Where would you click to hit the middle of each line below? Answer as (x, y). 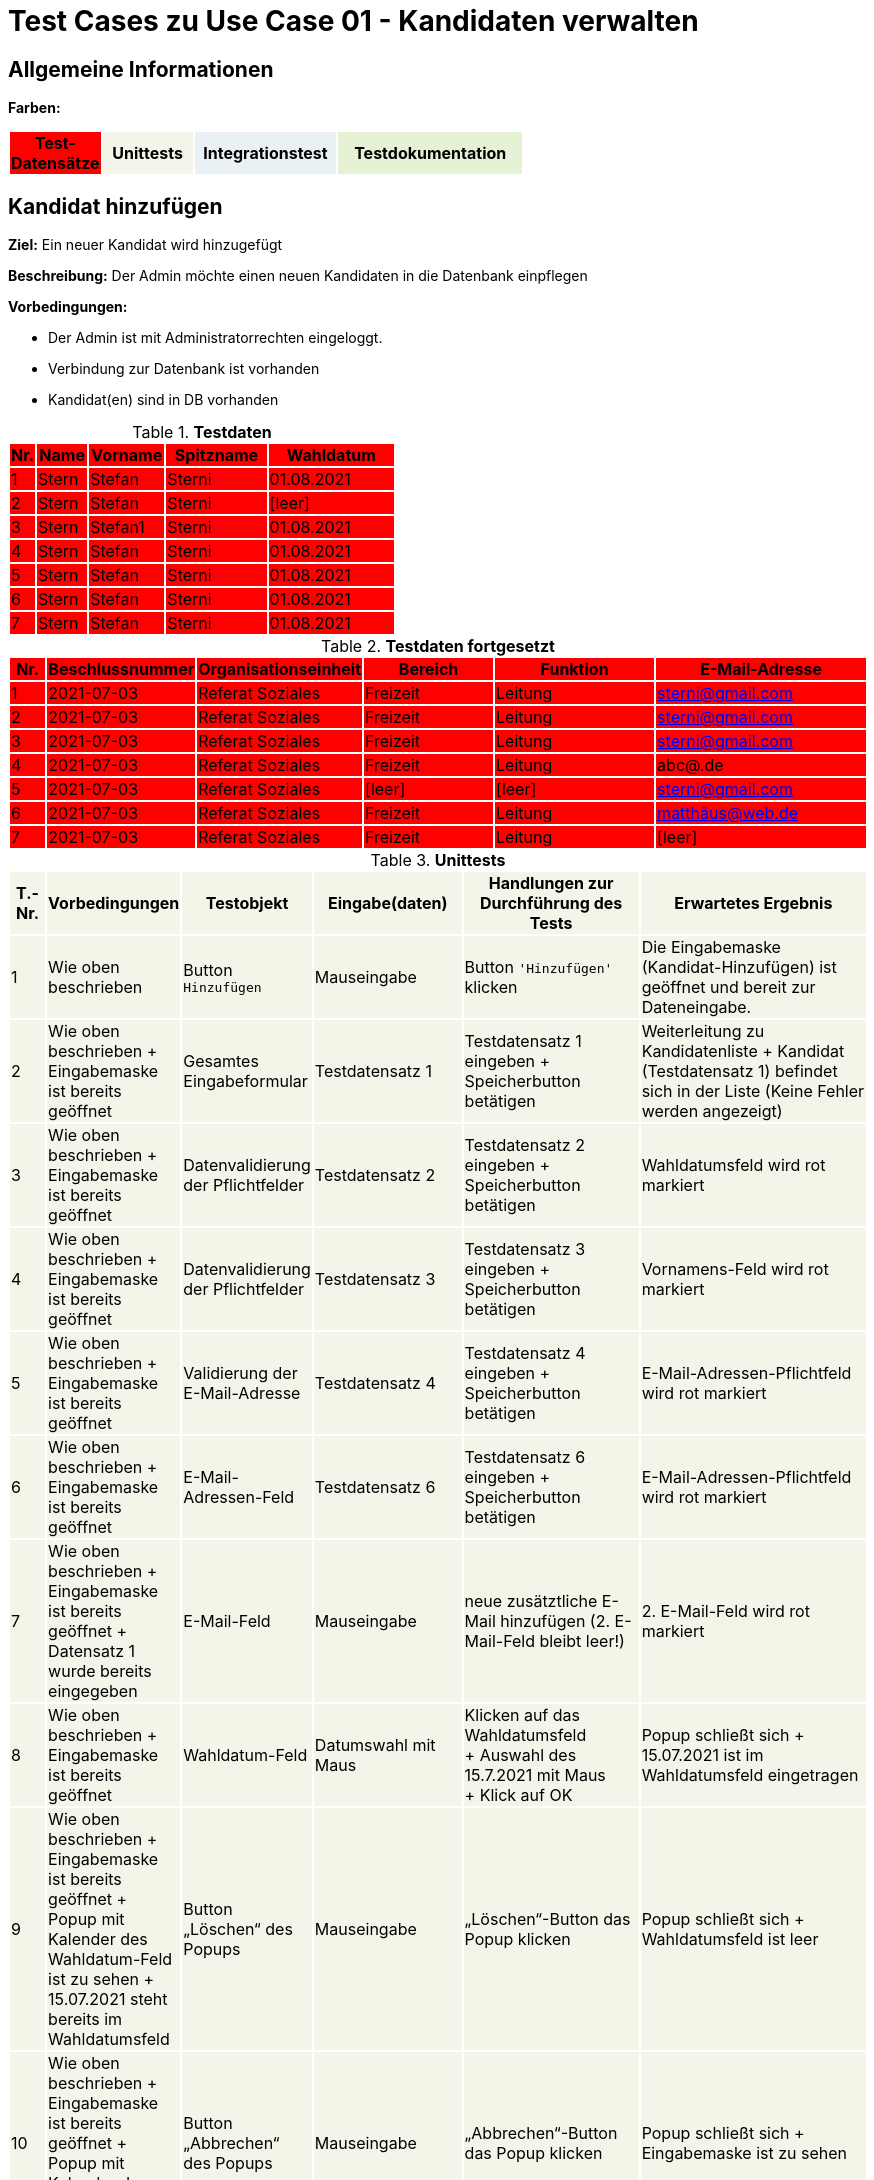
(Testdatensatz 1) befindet (739, 1071)
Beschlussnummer (121, 669)
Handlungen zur (551, 883)
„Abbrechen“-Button (541, 2133)
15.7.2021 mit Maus (535, 1775)
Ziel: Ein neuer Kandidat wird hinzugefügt (145, 245)
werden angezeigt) (712, 1111)
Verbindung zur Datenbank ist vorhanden (184, 369)
